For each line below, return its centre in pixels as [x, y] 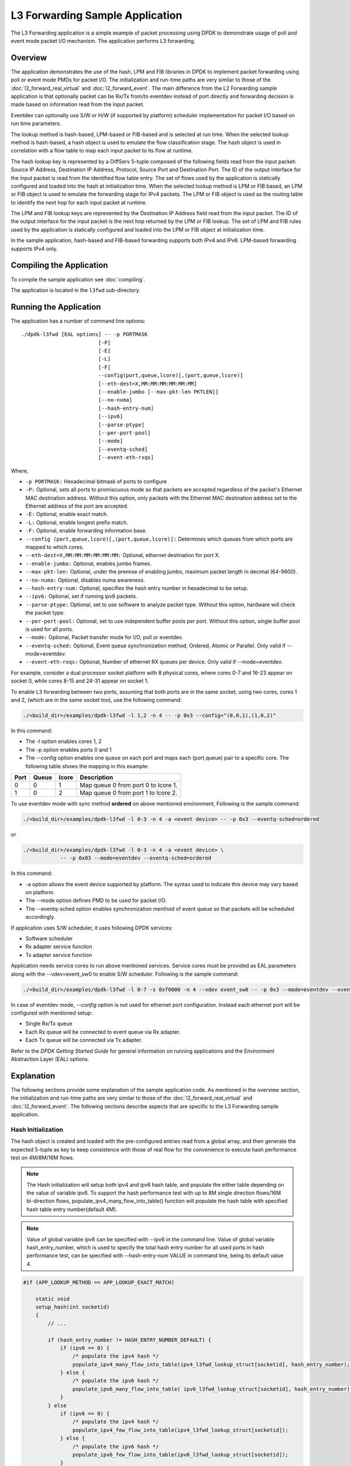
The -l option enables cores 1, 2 [63, 741]
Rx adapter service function [59, 946]
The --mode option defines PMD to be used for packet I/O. [96, 901]
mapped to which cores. [55, 547]
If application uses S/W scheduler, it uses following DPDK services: [92, 928]
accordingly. [40, 917]
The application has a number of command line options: [78, 321]
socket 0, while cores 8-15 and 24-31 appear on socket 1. [80, 681]
